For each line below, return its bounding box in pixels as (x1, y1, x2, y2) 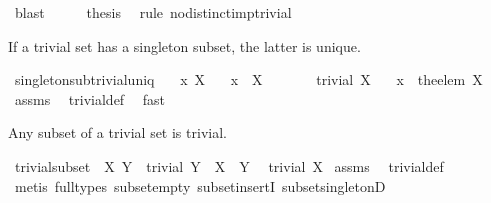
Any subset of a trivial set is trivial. (8, 122, 227, 143)
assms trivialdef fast (14, 88, 166, 109)
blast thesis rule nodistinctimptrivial (14, 2, 292, 22)
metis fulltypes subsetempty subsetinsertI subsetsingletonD (14, 175, 386, 196)
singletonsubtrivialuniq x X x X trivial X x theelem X (14, 69, 483, 90)
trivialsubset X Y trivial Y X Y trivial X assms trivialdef (14, 155, 444, 176)
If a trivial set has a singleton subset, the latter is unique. (8, 35, 361, 56)
